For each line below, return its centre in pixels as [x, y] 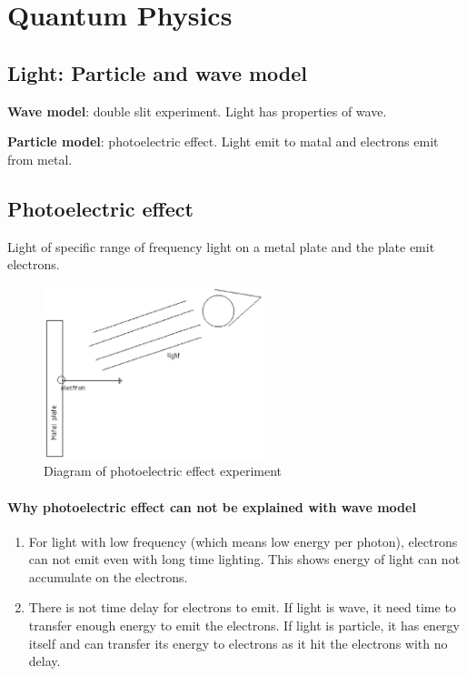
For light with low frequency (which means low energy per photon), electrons [243, 541]
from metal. [40, 159]
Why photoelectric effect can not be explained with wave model [212, 506]
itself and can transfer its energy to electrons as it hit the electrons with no [238, 643]
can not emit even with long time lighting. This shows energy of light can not [244, 559]
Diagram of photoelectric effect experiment [163, 471]
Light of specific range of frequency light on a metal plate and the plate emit [221, 246]
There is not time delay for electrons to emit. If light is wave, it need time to [242, 607]
